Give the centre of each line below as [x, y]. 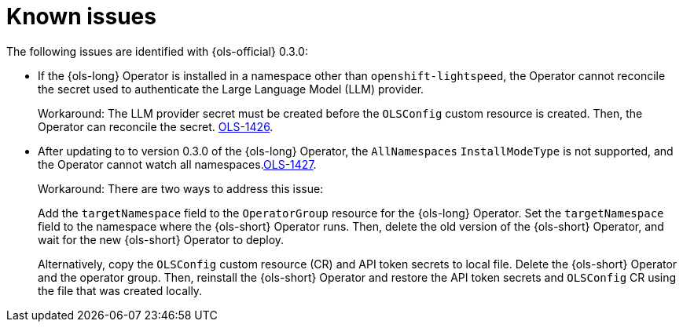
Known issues [81, 16]
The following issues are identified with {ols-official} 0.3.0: [157, 51]
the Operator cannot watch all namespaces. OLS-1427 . [177, 164]
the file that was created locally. [120, 290]
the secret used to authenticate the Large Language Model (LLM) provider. [231, 89]
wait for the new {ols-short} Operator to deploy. [161, 239]
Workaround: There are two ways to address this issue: [181, 188]
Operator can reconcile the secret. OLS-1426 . [156, 126]
